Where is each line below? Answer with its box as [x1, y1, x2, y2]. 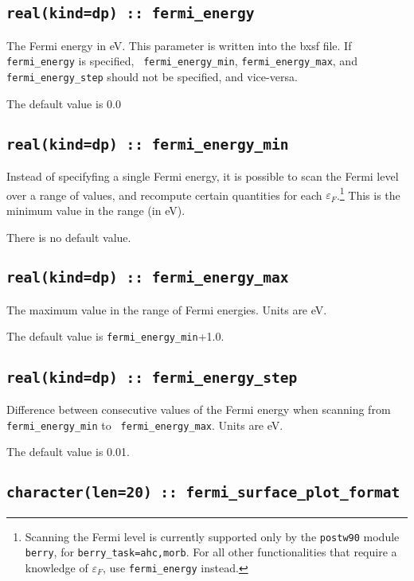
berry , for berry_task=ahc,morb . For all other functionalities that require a [25, 544, 397, 560]
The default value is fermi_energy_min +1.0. [6, 328, 225, 345]
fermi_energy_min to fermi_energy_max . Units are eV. [6, 416, 283, 433]
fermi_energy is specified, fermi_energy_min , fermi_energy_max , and [6, 53, 357, 69]
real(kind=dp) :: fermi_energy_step [6, 368, 298, 386]
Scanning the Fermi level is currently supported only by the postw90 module [25, 528, 400, 544]
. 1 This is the [336, 184, 400, 203]
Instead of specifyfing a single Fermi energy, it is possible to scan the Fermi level [6, 168, 399, 185]
